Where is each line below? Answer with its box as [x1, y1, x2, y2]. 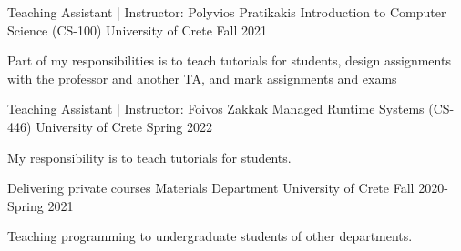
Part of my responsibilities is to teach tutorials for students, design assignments [7, 51, 451, 70]
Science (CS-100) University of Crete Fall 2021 [7, 20, 268, 39]
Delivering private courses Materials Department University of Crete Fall [7, 178, 415, 197]
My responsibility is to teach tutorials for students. [7, 147, 292, 166]
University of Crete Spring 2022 [36, 116, 213, 136]
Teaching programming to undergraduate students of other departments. [7, 226, 413, 246]
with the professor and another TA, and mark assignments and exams [7, 68, 397, 87]
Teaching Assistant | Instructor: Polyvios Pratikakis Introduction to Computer [7, 3, 446, 21]
